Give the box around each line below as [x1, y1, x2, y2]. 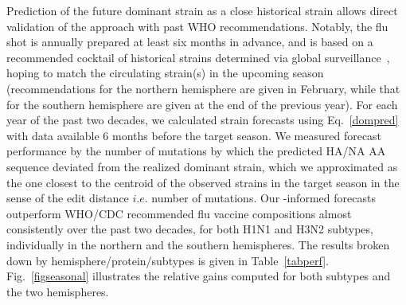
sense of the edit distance [6, 190, 129, 206]
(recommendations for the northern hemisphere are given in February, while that [6, 80, 400, 96]
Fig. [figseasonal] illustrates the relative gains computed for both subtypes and [6, 268, 391, 284]
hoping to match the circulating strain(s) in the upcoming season [6, 65, 324, 81]
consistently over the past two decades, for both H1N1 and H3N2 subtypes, [6, 221, 373, 237]
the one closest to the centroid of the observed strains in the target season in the [6, 174, 400, 190]
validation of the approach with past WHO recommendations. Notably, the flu [6, 18, 388, 34]
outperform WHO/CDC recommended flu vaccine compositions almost [6, 205, 352, 221]
